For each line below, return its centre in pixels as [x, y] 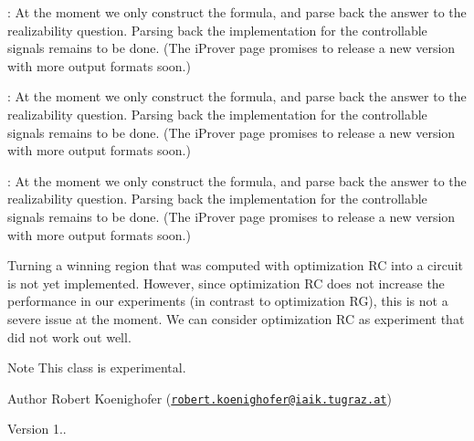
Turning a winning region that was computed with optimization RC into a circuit [235, 265]
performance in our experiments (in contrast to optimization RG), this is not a [228, 301]
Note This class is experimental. [97, 367]
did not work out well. [69, 336]
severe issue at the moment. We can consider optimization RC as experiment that [236, 318]
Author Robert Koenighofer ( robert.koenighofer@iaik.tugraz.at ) [200, 398]
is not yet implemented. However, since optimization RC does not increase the [226, 283]
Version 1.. [37, 429]
